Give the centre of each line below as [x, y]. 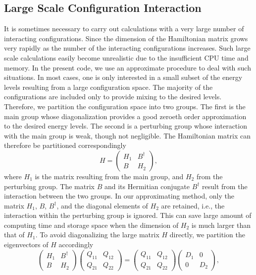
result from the [225, 186]
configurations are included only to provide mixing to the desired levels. [113, 97]
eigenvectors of [26, 244]
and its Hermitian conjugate [147, 186]
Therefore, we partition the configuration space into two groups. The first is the [125, 106]
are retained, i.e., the [193, 205]
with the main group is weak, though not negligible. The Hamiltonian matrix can [127, 135]
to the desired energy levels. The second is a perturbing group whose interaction [126, 126]
